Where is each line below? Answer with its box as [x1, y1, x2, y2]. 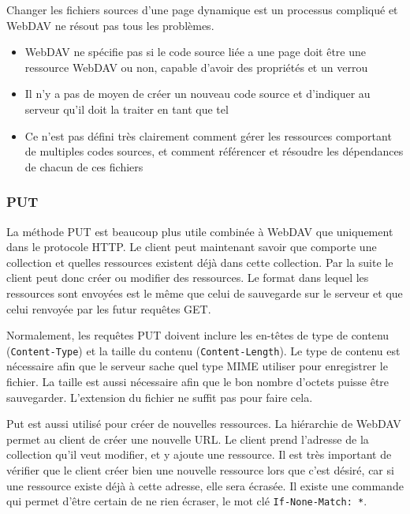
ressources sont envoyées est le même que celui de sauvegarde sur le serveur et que [6, 284, 403, 301]
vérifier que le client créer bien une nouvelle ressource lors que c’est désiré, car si [6, 461, 394, 478]
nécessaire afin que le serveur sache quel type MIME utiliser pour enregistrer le [6, 358, 388, 374]
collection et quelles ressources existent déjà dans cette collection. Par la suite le [6, 253, 393, 270]
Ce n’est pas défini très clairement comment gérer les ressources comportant [24, 127, 392, 144]
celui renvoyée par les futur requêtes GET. [6, 300, 211, 317]
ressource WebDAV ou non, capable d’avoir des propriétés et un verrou [24, 58, 368, 75]
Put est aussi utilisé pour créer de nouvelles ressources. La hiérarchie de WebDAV [6, 415, 401, 432]
